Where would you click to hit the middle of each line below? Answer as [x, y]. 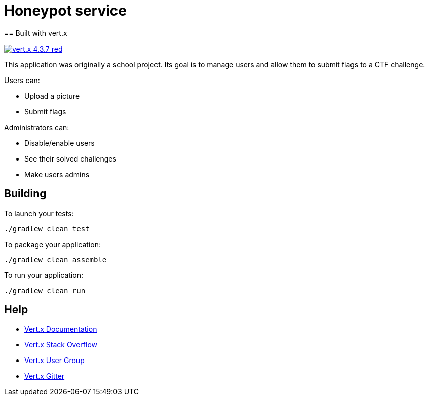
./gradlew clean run [45, 290]
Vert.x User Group [54, 361]
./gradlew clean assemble [55, 259]
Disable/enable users [60, 143]
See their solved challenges [70, 158]
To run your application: [44, 275]
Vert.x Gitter [45, 376]
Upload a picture [52, 96]
